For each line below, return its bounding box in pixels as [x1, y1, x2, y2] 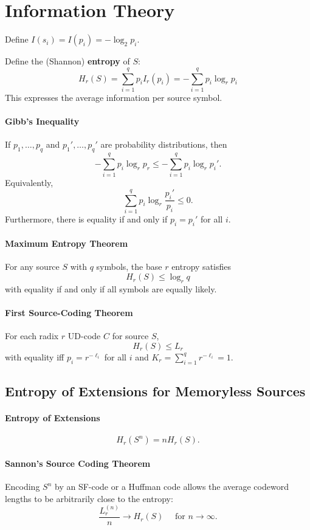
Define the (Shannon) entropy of [5, 55, 130, 67]
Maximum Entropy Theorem [5, 237, 128, 250]
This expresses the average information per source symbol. [5, 91, 222, 103]
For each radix [5, 329, 59, 342]
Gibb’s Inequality [5, 115, 80, 128]
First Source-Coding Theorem [5, 306, 133, 319]
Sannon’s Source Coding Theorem [5, 456, 151, 469]
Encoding [5, 480, 40, 493]
